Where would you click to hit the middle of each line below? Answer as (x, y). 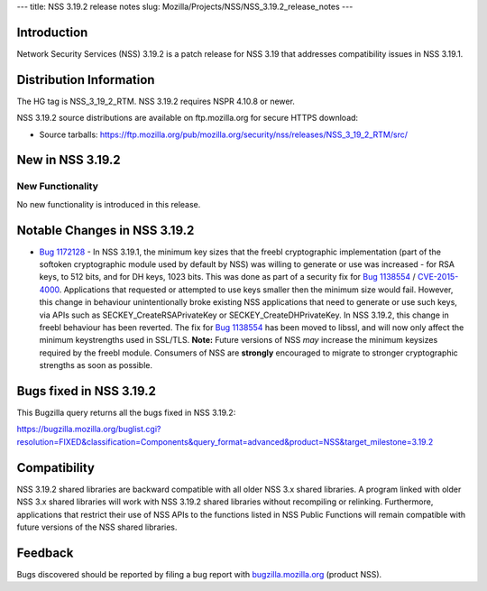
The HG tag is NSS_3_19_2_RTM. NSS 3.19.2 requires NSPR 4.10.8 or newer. (156, 101)
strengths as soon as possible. (96, 365)
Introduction (52, 32)
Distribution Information (86, 80)
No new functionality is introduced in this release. (109, 204)
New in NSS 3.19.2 (69, 160)
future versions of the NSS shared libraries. (97, 527)
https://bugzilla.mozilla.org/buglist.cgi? (89, 429)
